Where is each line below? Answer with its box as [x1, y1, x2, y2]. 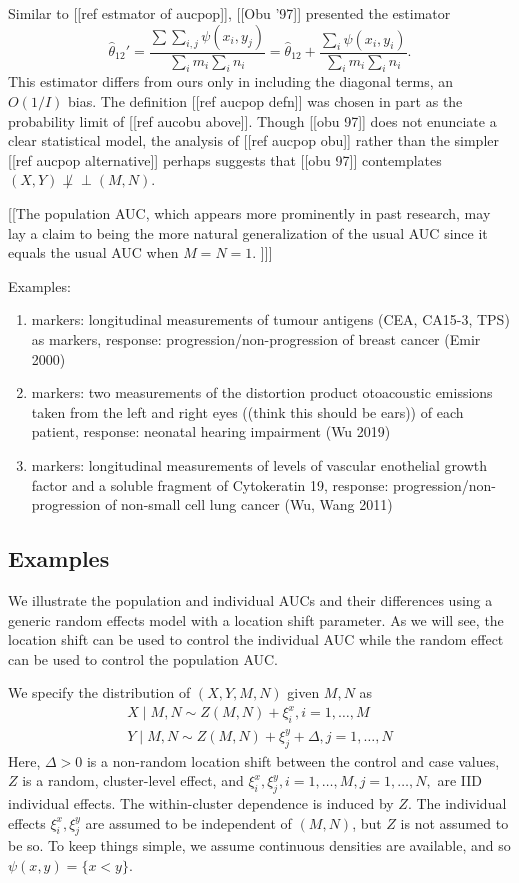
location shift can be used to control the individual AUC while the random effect [8, 629, 504, 650]
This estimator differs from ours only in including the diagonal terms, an [8, 71, 454, 92]
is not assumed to [400, 812, 509, 833]
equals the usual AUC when [8, 242, 179, 263]
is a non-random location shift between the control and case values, [86, 750, 500, 771]
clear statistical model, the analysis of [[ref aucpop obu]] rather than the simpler [8, 130, 499, 151]
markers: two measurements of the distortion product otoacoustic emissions [31, 382, 493, 403]
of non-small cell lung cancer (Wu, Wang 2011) [105, 494, 393, 515]
